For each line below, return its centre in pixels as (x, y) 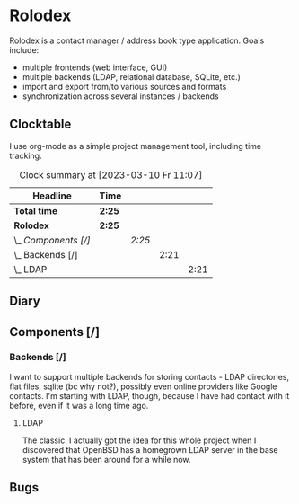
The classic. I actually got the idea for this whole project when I (139, 440)
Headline (52, 196)
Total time (36, 210)
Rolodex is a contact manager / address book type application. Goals (137, 40)
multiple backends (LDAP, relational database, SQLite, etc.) (131, 76)
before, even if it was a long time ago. (79, 405)
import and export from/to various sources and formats (124, 86)
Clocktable (40, 124)
